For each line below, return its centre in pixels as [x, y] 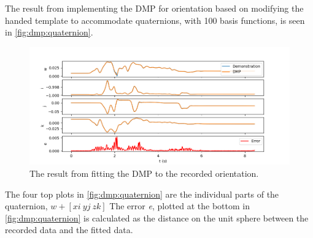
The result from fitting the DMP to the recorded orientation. [144, 173]
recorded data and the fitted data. [69, 230]
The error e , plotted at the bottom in [180, 206]
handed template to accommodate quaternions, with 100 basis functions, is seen [155, 20]
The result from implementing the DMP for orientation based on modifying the [154, 8]
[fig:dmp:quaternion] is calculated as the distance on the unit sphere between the [157, 218]
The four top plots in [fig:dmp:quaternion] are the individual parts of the [142, 194]
